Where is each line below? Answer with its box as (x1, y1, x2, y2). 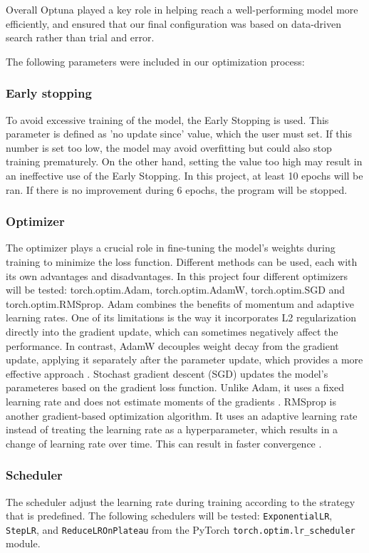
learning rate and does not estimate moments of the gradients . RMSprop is (6, 393, 336, 408)
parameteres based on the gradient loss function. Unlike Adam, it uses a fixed (6, 380, 345, 395)
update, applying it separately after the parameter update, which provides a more (6, 352, 363, 367)
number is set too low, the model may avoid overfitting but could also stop (6, 140, 332, 155)
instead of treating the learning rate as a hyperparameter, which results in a (6, 422, 338, 437)
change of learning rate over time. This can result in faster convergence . (6, 435, 322, 450)
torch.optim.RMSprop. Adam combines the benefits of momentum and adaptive (6, 296, 354, 311)
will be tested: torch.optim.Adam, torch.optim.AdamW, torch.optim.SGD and (6, 282, 345, 297)
